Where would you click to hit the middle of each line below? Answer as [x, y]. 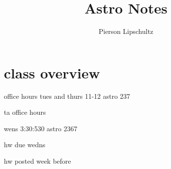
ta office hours [25, 112]
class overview [52, 72]
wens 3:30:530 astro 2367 [41, 128]
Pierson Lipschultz [126, 31]
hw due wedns [25, 145]
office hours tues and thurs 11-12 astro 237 [67, 96]
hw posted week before [38, 161]
